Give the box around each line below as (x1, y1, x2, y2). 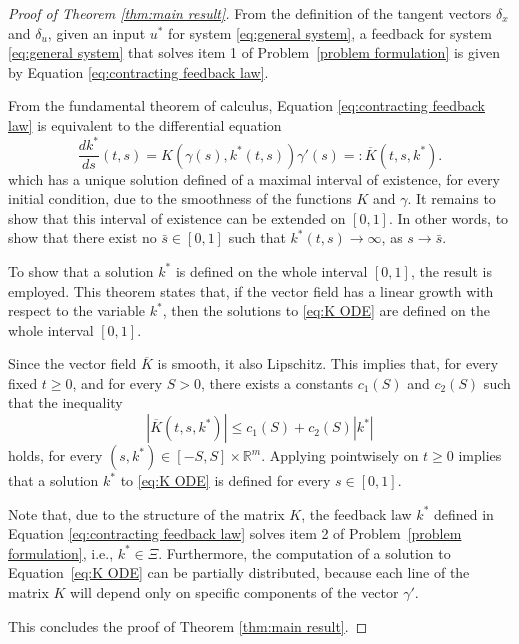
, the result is (410, 260, 493, 281)
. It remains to (407, 188, 496, 209)
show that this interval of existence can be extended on (8, 207, 346, 228)
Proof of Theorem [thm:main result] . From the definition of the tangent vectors (8, 3, 492, 23)
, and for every (72, 372, 163, 393)
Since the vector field (8, 353, 137, 374)
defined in (433, 503, 494, 524)
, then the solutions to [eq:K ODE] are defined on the (162, 300, 490, 321)
